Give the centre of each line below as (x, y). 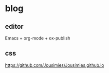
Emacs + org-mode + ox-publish (38, 38)
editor (14, 27)
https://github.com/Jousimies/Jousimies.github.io (55, 65)
